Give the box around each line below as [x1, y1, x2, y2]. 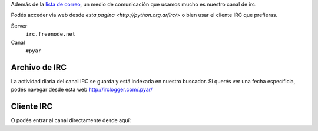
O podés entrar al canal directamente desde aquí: [11, 117, 131, 124]
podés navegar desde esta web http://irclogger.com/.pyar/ [11, 86, 153, 93]
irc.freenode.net [25, 31, 76, 38]
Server [11, 22, 28, 29]
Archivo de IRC [11, 62, 67, 72]
